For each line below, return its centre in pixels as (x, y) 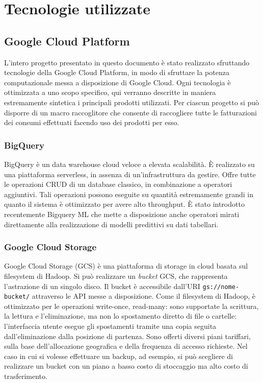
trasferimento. (26, 376)
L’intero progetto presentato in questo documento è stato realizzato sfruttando (127, 62)
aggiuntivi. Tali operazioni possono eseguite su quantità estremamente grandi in (129, 194)
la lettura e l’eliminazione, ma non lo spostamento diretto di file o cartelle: (121, 316)
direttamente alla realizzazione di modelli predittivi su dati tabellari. (111, 224)
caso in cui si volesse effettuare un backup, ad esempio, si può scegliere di (119, 356)
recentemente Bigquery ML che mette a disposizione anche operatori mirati (122, 214)
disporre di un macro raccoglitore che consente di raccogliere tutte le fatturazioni (130, 112)
